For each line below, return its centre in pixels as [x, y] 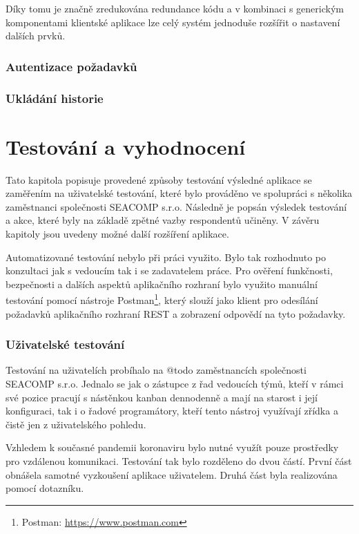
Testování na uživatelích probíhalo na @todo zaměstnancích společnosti [156, 370]
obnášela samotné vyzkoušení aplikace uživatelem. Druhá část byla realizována [172, 474]
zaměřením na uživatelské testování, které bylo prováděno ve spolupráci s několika [179, 193]
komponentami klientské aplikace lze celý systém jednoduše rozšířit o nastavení [173, 22]
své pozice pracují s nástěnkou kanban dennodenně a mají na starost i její [162, 397]
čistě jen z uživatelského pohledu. [76, 424]
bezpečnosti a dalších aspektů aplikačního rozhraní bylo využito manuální [162, 284]
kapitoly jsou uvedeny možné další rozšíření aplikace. [117, 233]
